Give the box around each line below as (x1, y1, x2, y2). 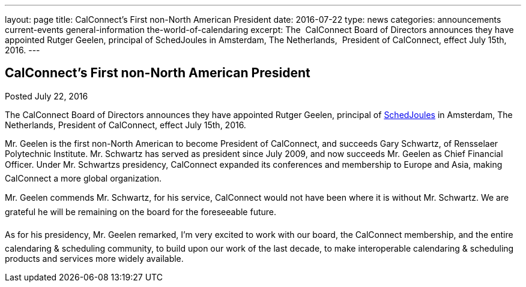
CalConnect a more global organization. (5, 173, 162, 183)
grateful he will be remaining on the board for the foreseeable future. (5, 206, 276, 217)
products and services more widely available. (5, 253, 184, 264)
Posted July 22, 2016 (5, 90, 88, 101)
